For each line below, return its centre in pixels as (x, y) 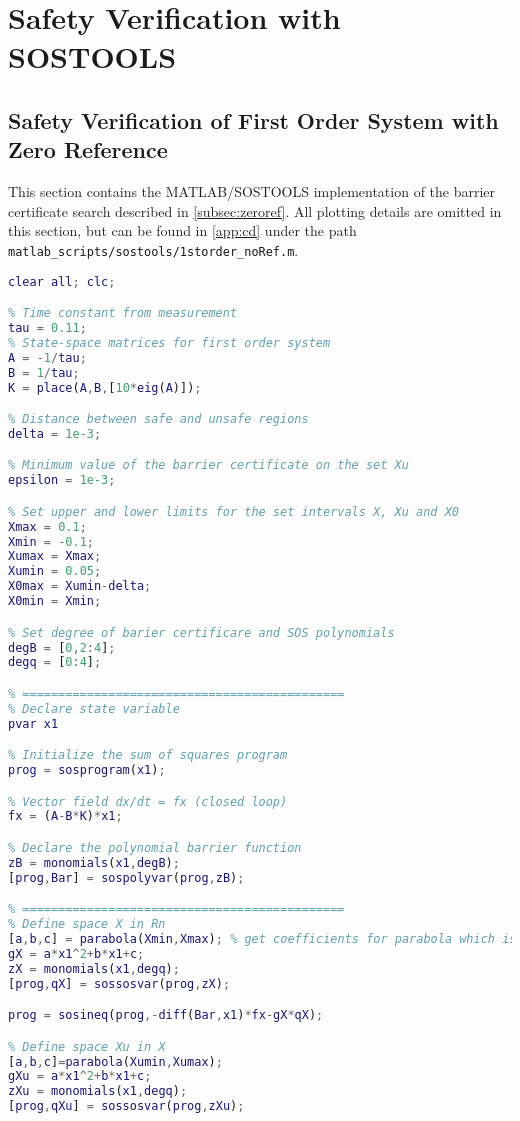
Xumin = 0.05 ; (55, 571)
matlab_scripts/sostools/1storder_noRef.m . (153, 249)
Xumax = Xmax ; (55, 556)
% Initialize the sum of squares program (148, 755)
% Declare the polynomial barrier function (155, 848)
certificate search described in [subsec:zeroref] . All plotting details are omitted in (255, 210)
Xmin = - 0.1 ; (51, 541)
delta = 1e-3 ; (55, 433)
